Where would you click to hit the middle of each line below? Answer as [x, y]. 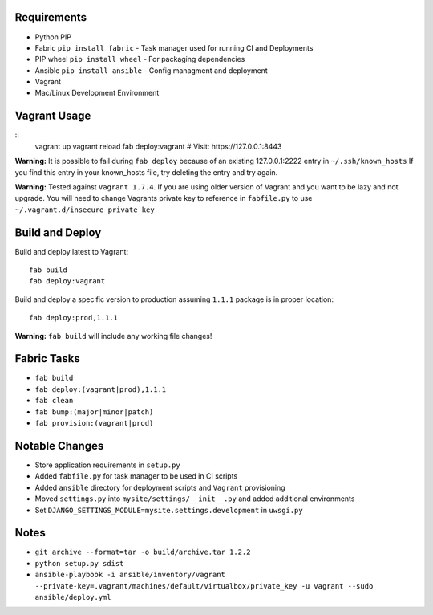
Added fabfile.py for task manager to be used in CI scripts [136, 476]
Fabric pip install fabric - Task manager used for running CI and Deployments [174, 47]
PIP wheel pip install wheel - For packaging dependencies [140, 59]
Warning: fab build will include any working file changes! [113, 336]
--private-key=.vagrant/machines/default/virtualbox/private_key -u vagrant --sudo [204, 586]
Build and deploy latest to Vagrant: [71, 251]
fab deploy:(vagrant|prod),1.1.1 [101, 389]
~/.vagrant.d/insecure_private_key [85, 210]
